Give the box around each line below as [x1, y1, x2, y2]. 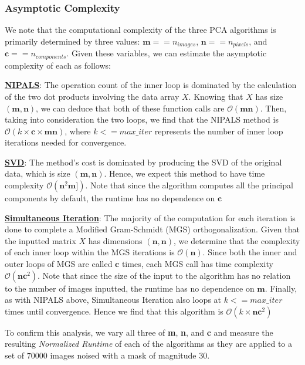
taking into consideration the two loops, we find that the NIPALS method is [5, 113, 279, 126]
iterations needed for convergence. [5, 136, 127, 148]
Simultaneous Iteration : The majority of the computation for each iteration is [5, 211, 296, 224]
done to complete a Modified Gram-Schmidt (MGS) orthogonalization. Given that [5, 223, 300, 235]
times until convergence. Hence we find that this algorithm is [5, 305, 223, 317]
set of [5, 349, 25, 361]
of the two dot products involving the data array [5, 90, 179, 102]
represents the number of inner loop [154, 124, 283, 137]
